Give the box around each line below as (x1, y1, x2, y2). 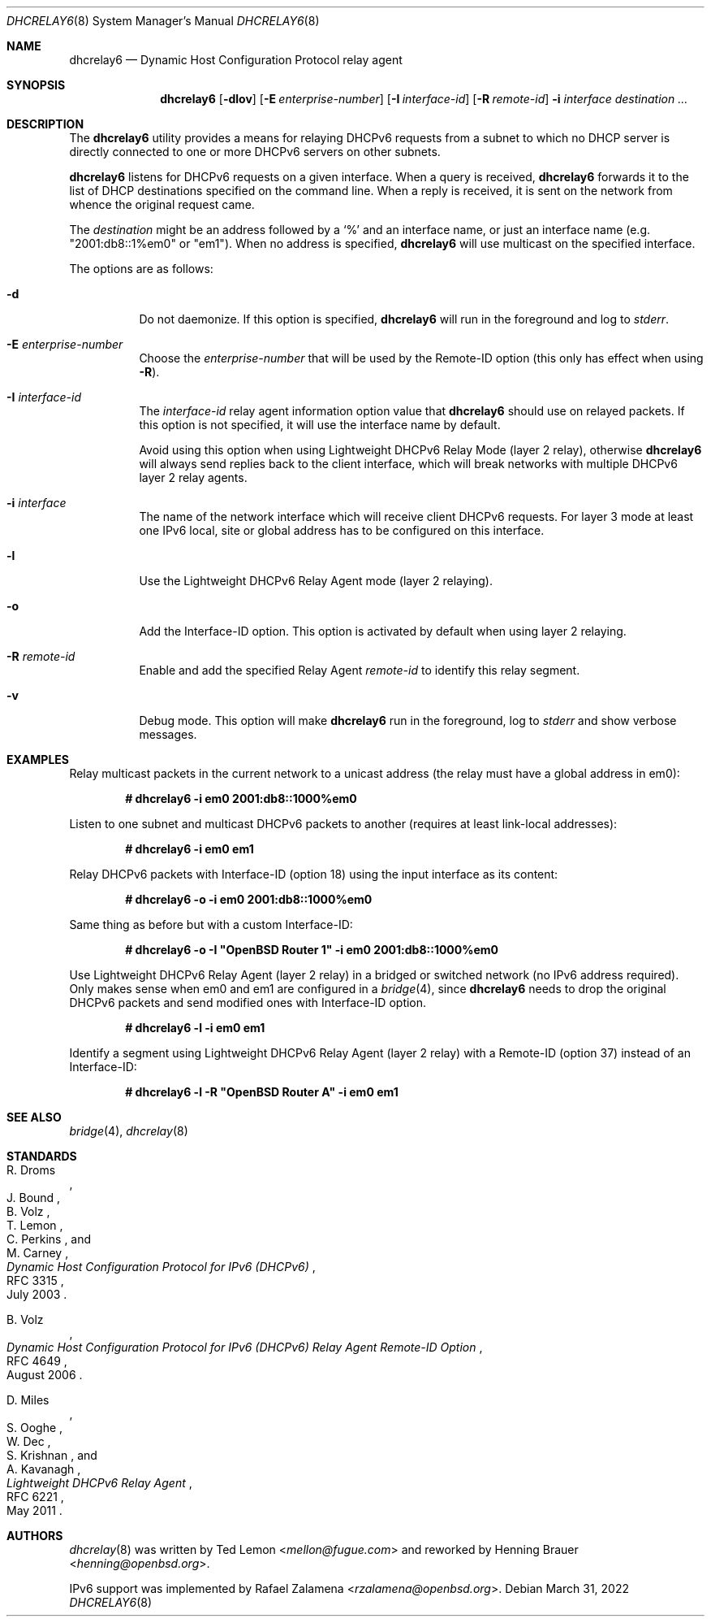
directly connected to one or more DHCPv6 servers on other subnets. (69, 145, 441, 158)
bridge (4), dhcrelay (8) (69, 1124, 188, 1138)
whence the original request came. (69, 197, 255, 211)
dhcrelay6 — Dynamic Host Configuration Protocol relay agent (69, 53, 403, 67)
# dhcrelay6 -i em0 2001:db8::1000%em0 (125, 792, 357, 805)
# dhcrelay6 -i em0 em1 (125, 842, 254, 856)
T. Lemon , (6, 1218, 63, 1232)
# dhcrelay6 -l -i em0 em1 (125, 1021, 265, 1035)
